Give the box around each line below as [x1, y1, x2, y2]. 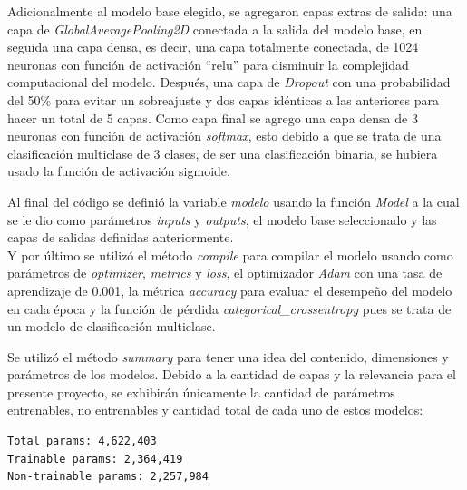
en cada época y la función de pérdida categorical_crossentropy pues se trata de [7, 299, 452, 318]
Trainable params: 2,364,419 [7, 452, 183, 465]
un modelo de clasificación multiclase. [7, 317, 216, 336]
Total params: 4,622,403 [7, 435, 157, 448]
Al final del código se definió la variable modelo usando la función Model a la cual [7, 191, 460, 211]
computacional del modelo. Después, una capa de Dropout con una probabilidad [7, 73, 451, 92]
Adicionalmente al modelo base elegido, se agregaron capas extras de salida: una [7, 2, 452, 20]
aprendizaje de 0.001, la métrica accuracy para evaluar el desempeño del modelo [7, 280, 452, 299]
